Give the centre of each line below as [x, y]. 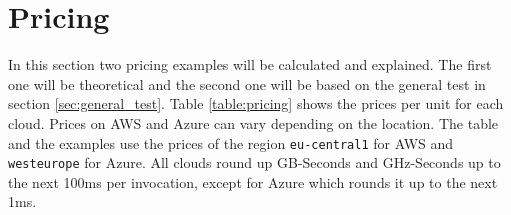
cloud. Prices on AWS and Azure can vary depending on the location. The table [253, 122]
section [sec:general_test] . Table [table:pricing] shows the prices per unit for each [256, 103]
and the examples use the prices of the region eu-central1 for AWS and [231, 142]
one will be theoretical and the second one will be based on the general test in [247, 83]
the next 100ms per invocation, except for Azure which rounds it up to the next [253, 181]
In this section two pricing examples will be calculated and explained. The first [250, 64]
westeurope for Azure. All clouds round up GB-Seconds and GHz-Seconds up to [254, 162]
